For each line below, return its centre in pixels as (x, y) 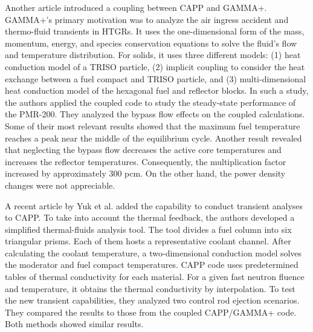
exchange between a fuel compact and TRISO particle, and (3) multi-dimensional (156, 78)
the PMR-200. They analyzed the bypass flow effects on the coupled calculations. (155, 114)
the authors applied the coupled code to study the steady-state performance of (150, 102)
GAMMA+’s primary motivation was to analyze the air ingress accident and (147, 19)
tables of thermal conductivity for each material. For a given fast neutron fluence (155, 277)
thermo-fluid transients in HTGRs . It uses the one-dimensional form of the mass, (155, 31)
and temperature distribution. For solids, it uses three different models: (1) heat (153, 55)
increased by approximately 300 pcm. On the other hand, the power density (145, 173)
